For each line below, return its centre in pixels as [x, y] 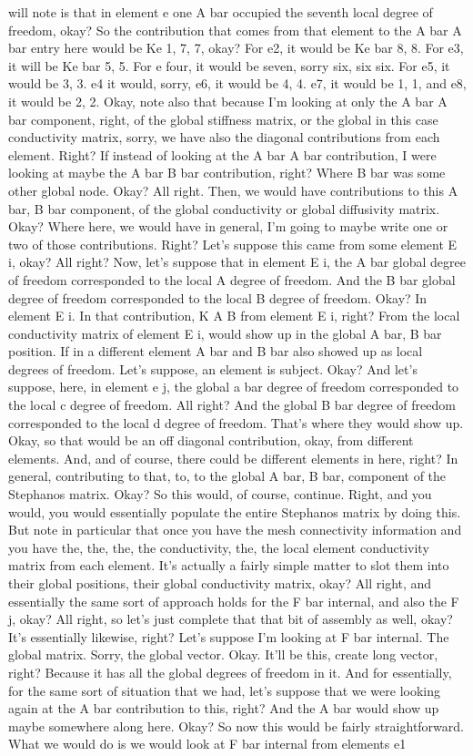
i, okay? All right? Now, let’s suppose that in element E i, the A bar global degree [237, 262]
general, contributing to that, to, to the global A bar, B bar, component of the [227, 476]
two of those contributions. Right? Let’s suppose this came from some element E [233, 244]
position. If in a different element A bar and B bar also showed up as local [216, 351]
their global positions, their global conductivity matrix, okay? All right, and [220, 583]
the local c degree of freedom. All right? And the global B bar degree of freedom [232, 405]
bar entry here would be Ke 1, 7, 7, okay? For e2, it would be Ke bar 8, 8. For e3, [236, 48]
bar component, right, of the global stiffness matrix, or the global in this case [223, 119]
